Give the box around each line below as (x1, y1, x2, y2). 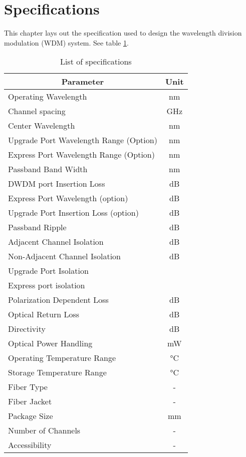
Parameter (61, 76, 104, 88)
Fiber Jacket (8, 395, 52, 407)
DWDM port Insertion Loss (8, 178, 105, 190)
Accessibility (8, 439, 52, 451)
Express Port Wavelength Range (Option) (8, 149, 155, 161)
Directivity (8, 323, 46, 335)
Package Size (8, 410, 53, 422)
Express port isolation (8, 279, 85, 291)
